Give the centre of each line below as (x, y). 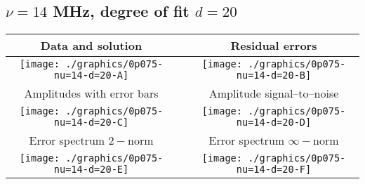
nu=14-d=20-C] (91, 123)
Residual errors (274, 46)
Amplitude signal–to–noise (274, 93)
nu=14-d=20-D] (274, 123)
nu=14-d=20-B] (274, 75)
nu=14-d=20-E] (91, 170)
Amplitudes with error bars (91, 93)
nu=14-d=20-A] (91, 75)
